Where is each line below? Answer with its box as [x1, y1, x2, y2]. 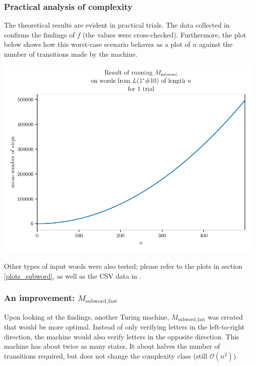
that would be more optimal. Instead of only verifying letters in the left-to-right [4, 322, 245, 332]
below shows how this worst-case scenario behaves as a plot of [4, 39, 191, 49]
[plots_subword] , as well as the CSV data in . [4, 270, 142, 281]
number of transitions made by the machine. [4, 49, 138, 59]
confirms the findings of [4, 29, 75, 39]
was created [207, 311, 243, 322]
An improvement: [4, 292, 75, 304]
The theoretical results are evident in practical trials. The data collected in [4, 20, 230, 30]
